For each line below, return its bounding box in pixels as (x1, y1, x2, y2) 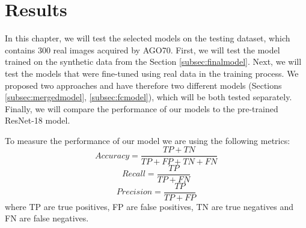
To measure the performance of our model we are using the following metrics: (5, 134, 290, 146)
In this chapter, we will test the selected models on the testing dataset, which (5, 32, 290, 44)
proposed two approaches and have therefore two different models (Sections (5, 79, 282, 91)
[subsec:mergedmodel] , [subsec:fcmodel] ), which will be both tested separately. (5, 91, 292, 103)
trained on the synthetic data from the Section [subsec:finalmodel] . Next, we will (5, 55, 302, 68)
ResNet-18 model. (5, 114, 70, 127)
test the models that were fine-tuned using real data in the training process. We (5, 67, 299, 79)
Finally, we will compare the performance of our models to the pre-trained (5, 102, 278, 115)
